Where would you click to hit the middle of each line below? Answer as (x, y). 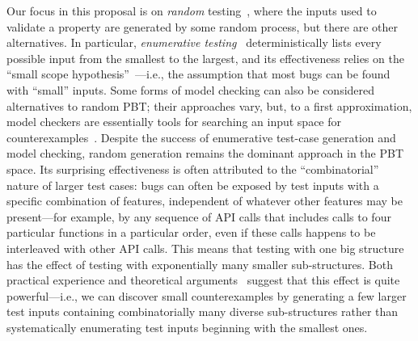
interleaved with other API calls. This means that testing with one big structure (205, 248)
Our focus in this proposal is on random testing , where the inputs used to (192, 11)
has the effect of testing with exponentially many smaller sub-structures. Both (200, 264)
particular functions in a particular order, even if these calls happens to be (191, 232)
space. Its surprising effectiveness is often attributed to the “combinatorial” (193, 168)
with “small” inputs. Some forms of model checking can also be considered (191, 89)
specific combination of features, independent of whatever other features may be (205, 201)
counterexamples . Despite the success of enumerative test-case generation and (201, 137)
